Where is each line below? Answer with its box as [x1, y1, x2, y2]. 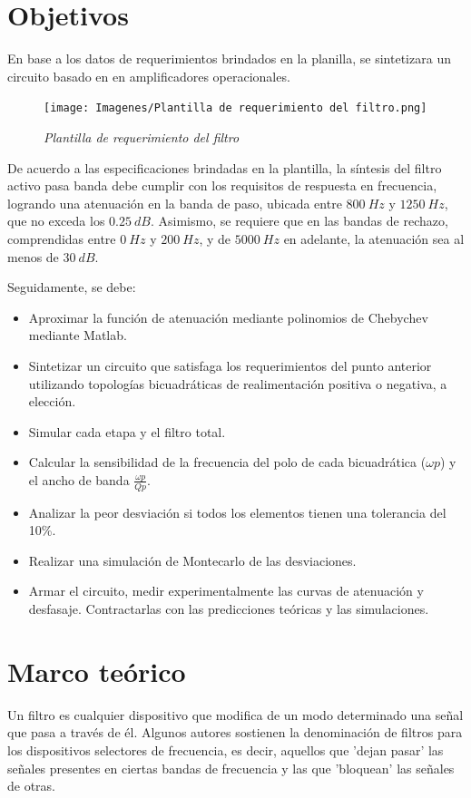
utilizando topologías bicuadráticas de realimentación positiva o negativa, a [28, 374, 447, 393]
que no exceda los [7, 211, 105, 230]
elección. [28, 392, 76, 411]
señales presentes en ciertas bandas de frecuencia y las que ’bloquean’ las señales [7, 758, 455, 777]
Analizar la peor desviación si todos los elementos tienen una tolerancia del [28, 502, 446, 521]
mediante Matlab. [28, 326, 127, 345]
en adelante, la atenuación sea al [283, 229, 465, 248]
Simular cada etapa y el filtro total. [28, 422, 226, 441]
